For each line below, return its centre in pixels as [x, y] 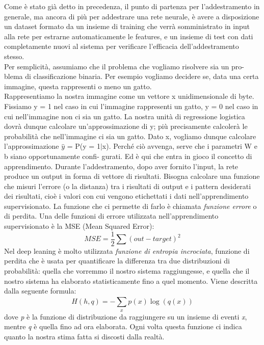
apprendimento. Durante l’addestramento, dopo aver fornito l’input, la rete [121, 166]
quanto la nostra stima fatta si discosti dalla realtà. [84, 337]
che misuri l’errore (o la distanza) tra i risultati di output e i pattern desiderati [128, 186]
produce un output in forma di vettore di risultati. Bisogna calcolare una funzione [132, 176]
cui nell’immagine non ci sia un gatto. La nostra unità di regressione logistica [125, 116]
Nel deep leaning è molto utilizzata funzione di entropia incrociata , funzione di [127, 250]
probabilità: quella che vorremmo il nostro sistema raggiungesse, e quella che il [127, 270]
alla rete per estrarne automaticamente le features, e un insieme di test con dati [129, 36]
